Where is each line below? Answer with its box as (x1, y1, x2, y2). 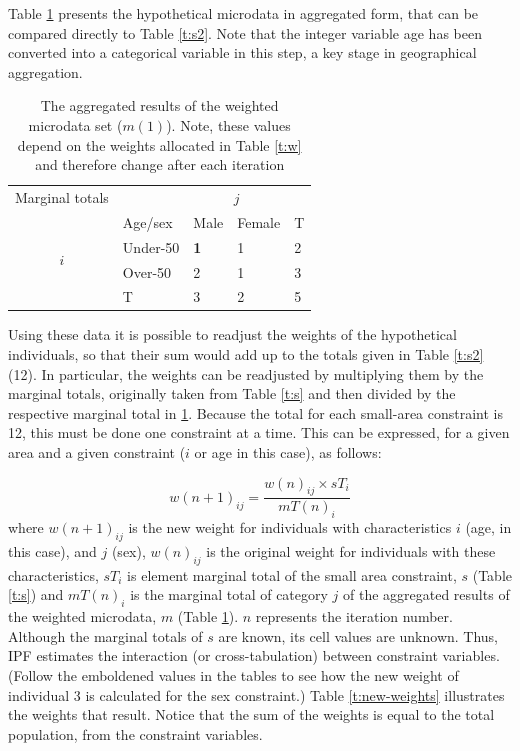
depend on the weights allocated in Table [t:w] (17, 134, 302, 155)
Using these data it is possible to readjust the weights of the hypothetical (8, 324, 457, 345)
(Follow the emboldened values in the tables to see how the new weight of (8, 665, 459, 686)
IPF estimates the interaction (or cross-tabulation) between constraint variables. (8, 645, 500, 666)
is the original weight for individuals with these (206, 541, 496, 562)
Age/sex (122, 211, 173, 232)
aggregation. (8, 61, 83, 82)
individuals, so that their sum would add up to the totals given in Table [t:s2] (8, 344, 484, 365)
